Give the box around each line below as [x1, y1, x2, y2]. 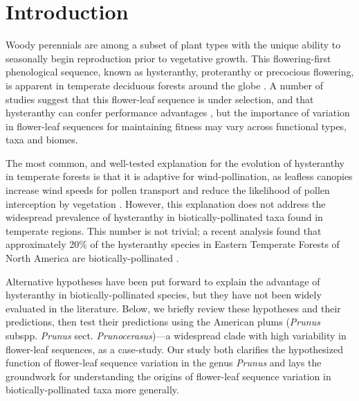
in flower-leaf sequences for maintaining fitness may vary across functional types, [6, 118, 347, 133]
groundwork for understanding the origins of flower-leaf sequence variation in [6, 368, 331, 383]
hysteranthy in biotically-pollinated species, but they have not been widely [6, 287, 322, 302]
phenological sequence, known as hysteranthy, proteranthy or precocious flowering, [6, 64, 354, 79]
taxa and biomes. [6, 132, 78, 147]
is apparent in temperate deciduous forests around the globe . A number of [6, 78, 324, 92]
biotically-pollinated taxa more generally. [6, 382, 179, 397]
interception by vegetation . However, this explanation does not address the [6, 196, 326, 211]
